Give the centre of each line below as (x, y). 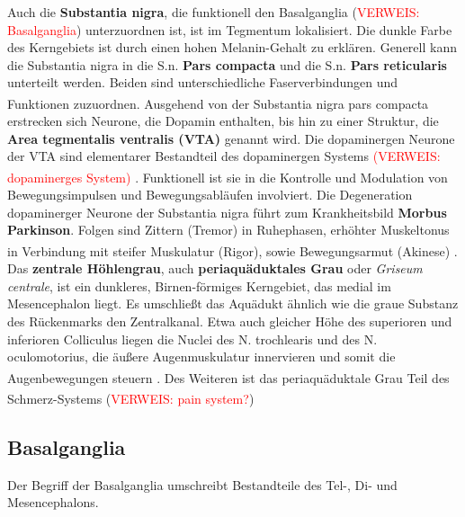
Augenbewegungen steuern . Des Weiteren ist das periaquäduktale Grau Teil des (228, 377)
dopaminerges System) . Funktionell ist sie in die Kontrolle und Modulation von (228, 177)
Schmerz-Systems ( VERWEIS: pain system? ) (131, 398)
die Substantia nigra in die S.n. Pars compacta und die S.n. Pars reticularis (227, 64)
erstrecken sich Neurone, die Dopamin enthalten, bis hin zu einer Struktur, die (223, 121)
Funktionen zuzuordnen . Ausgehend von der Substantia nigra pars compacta (218, 103)
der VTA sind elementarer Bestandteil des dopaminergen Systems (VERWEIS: (224, 156)
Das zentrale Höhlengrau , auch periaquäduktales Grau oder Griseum (215, 268)
